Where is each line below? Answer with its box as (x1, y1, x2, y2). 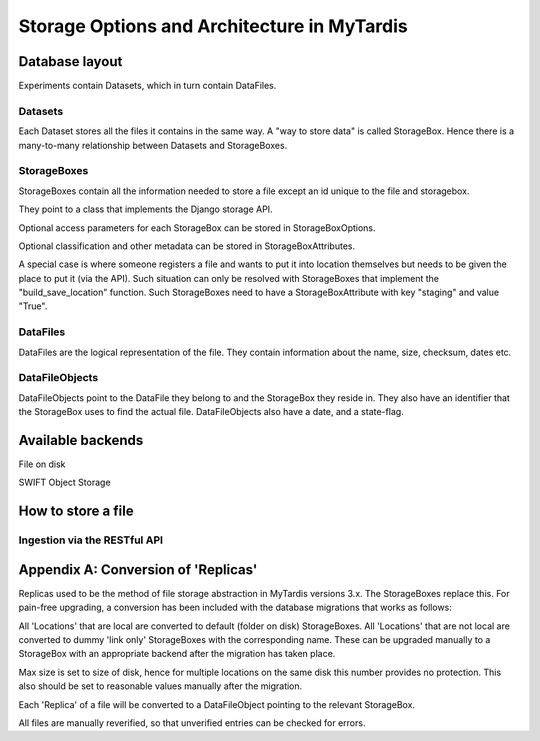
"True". (18, 300, 48, 312)
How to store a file (18, 503, 134, 520)
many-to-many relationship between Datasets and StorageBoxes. (18, 139, 288, 151)
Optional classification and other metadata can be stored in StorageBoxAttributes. (18, 240, 355, 252)
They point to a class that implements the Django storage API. (18, 203, 274, 215)
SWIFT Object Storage (18, 476, 111, 489)
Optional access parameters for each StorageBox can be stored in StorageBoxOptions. (18, 221, 376, 234)
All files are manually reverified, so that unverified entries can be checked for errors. (18, 717, 366, 729)
